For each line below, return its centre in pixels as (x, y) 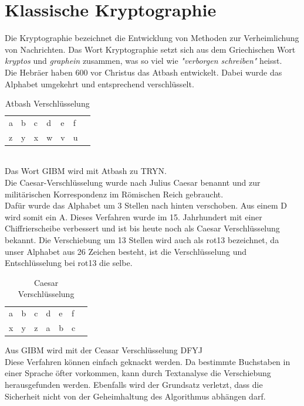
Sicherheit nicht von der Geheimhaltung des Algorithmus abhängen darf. (135, 396)
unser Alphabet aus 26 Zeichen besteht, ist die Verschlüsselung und (126, 251)
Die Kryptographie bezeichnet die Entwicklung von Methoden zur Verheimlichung (152, 38)
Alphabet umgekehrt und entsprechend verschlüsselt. (99, 83)
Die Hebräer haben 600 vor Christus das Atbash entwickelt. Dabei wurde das (143, 72)
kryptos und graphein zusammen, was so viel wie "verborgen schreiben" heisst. (143, 61)
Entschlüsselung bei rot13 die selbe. (69, 263)
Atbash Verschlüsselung (47, 103)
